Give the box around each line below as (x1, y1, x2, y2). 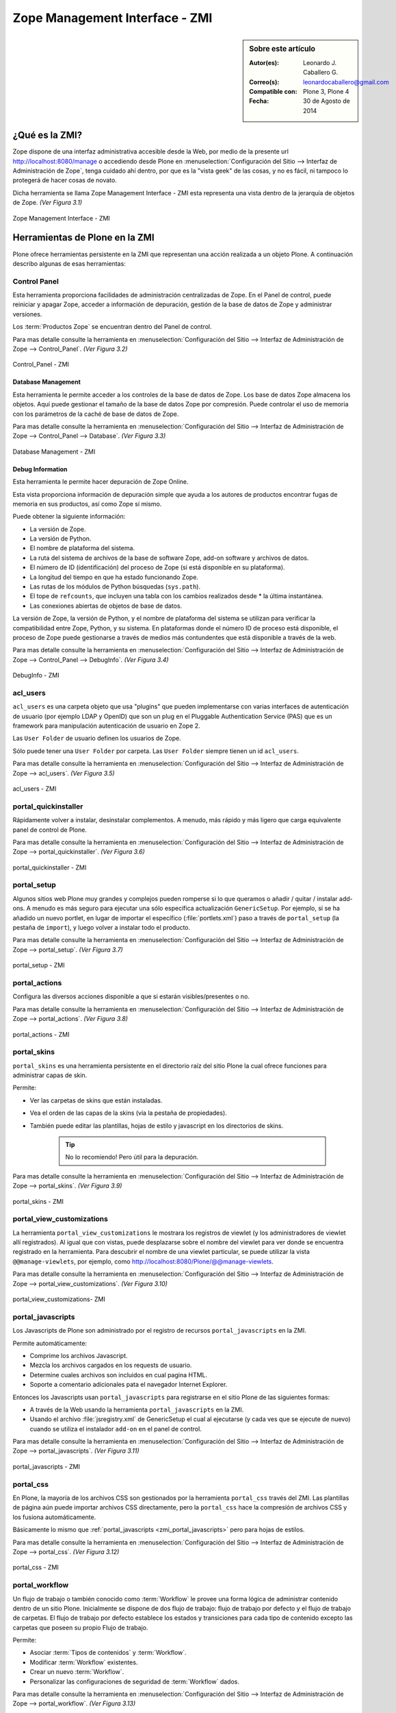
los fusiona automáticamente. (12, 1513, 96, 1521)
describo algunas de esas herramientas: (12, 259, 126, 267)
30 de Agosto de (303, 97, 350, 106)
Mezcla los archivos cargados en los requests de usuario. (29, 1361, 192, 1370)
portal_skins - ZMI (12, 1197, 64, 1205)
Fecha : (249, 97, 269, 106)
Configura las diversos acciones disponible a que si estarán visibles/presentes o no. (12, 992, 250, 1000)
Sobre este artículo (249, 44, 316, 53)
